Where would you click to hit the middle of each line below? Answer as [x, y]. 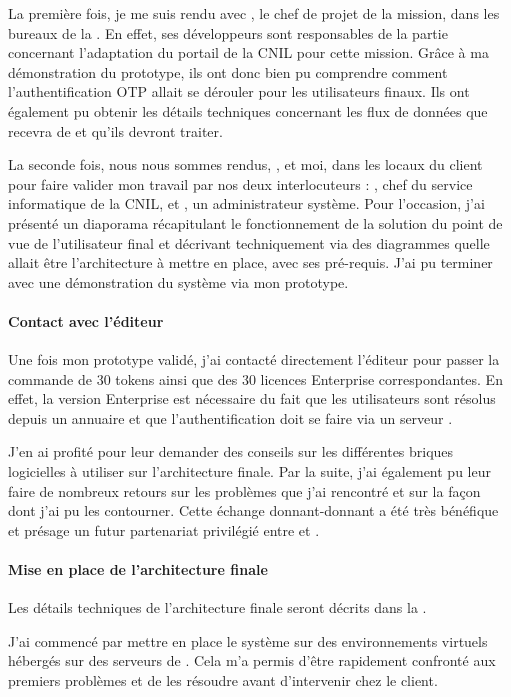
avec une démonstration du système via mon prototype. [178, 281]
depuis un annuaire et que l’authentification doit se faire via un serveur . [230, 417]
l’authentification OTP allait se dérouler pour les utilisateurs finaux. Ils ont [239, 91]
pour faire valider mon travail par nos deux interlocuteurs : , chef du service [240, 183]
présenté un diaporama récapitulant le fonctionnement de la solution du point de [255, 222]
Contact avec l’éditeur [86, 320]
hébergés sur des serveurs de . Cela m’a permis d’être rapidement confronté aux [252, 660]
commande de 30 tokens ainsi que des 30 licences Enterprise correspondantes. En [255, 378]
